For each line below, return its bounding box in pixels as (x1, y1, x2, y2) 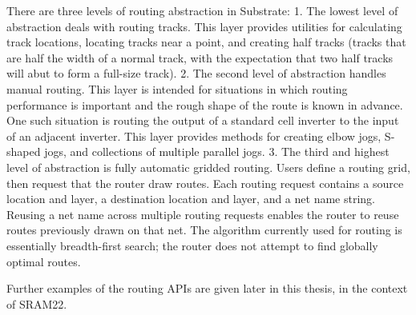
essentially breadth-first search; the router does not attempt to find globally (6, 237, 378, 253)
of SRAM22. (6, 295, 67, 312)
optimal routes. (6, 253, 81, 269)
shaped (6, 143, 41, 160)
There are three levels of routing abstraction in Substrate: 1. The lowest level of (6, 2, 398, 18)
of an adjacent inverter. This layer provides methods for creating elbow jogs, (6, 127, 382, 144)
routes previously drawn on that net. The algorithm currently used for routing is (6, 221, 402, 238)
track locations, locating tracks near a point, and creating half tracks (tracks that (6, 34, 406, 50)
